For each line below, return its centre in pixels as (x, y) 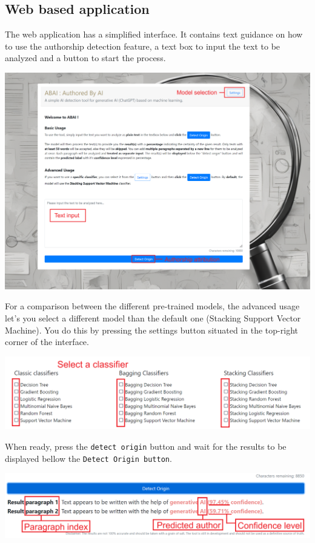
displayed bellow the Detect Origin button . (88, 458)
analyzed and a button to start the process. (85, 58)
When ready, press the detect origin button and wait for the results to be (146, 446)
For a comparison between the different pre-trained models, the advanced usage (152, 306)
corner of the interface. (47, 342)
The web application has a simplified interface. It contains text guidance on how (154, 34)
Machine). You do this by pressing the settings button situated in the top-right (151, 330)
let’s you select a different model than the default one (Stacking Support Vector (153, 318)
